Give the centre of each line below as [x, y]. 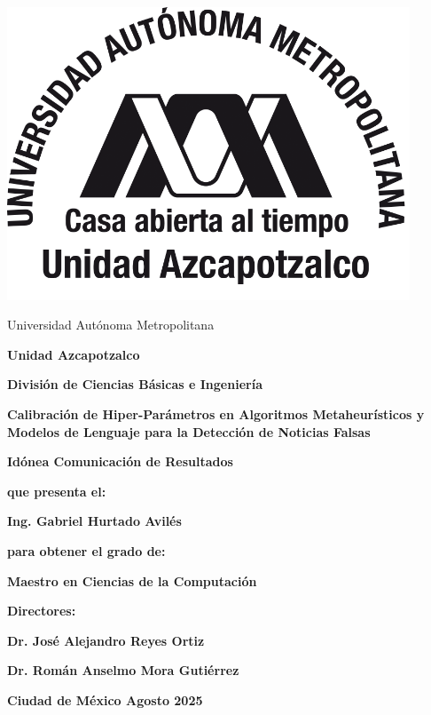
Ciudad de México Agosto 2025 [105, 700]
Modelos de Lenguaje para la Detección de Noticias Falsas [189, 431]
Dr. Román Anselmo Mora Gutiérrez [123, 670]
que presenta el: [57, 491]
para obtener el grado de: [86, 551]
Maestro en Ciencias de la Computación [132, 580]
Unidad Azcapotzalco [74, 354]
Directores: [42, 611]
